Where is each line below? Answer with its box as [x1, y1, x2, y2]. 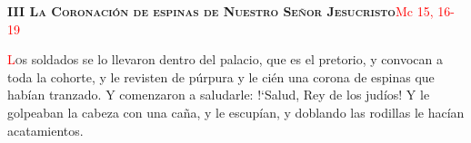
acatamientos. [7, 120, 84, 139]
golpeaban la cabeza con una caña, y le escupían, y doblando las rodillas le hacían [7, 102, 465, 121]
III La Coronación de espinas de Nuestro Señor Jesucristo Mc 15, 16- [7, 2, 455, 20]
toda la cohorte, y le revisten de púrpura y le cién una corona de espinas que [7, 67, 435, 86]
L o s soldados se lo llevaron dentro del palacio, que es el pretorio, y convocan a [7, 50, 444, 69]
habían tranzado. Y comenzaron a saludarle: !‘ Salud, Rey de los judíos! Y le [7, 85, 430, 104]
